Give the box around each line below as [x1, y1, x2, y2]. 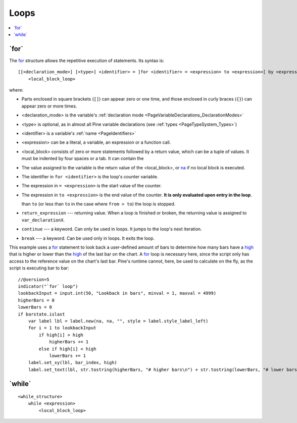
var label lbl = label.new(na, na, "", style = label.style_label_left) [28, 318, 209, 324]
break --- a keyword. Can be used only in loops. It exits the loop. [21, 235, 155, 241]
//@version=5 [18, 276, 49, 282]
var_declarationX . [21, 217, 65, 223]
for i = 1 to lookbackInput [28, 325, 97, 331]
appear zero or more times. [21, 103, 77, 109]
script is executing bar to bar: [9, 265, 69, 271]
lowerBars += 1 [49, 353, 86, 359]
